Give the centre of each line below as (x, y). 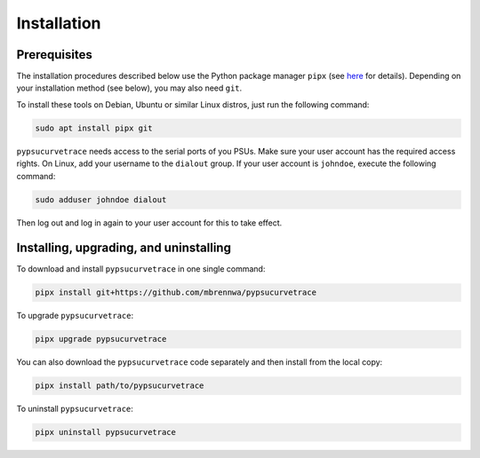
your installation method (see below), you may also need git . (129, 88)
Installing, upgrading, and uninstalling (124, 248)
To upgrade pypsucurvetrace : (75, 316)
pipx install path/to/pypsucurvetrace (120, 386)
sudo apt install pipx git (94, 128)
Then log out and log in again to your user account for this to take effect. (149, 223)
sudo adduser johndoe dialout (101, 199)
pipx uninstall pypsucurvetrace (106, 432)
